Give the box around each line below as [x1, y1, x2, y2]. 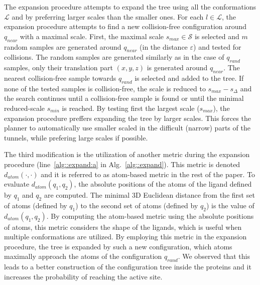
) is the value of [206, 200, 254, 210]
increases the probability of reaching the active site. [4, 271, 163, 281]
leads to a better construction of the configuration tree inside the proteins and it [4, 261, 251, 272]
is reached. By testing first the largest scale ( [62, 102, 200, 113]
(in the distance [140, 41, 188, 52]
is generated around [147, 62, 208, 73]
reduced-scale [4, 102, 45, 113]
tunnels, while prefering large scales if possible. [4, 132, 148, 143]
